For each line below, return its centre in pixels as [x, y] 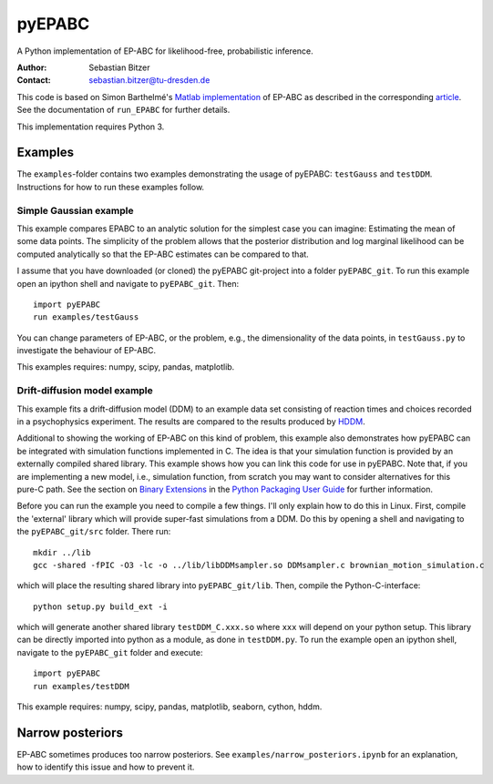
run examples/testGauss [86, 317]
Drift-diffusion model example [85, 391]
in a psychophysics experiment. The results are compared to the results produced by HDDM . [191, 421]
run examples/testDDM [81, 686]
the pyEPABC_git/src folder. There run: [94, 532]
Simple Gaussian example [75, 210]
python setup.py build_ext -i [101, 606]
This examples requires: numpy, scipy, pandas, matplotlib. [126, 367]
